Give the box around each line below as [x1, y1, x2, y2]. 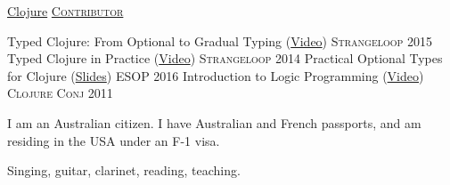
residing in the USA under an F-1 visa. [7, 131, 220, 149]
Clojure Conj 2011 [7, 84, 113, 102]
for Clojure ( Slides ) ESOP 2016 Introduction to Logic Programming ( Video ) [7, 66, 424, 84]
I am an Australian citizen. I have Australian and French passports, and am [7, 113, 421, 132]
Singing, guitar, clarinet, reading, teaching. [7, 161, 241, 180]
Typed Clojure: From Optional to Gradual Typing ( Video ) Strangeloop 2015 [7, 31, 433, 50]
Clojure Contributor [7, 2, 124, 20]
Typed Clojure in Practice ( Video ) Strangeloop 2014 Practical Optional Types [7, 49, 443, 68]
